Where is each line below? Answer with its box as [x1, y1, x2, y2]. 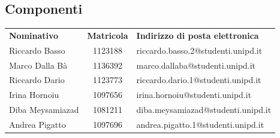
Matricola [87, 29, 128, 41]
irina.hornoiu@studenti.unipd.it [136, 88, 252, 101]
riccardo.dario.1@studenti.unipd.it [136, 73, 261, 86]
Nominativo [9, 29, 59, 41]
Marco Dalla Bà [9, 59, 68, 71]
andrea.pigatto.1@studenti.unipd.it [136, 118, 264, 131]
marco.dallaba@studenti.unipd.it [136, 59, 256, 71]
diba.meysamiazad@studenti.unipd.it [136, 103, 272, 116]
